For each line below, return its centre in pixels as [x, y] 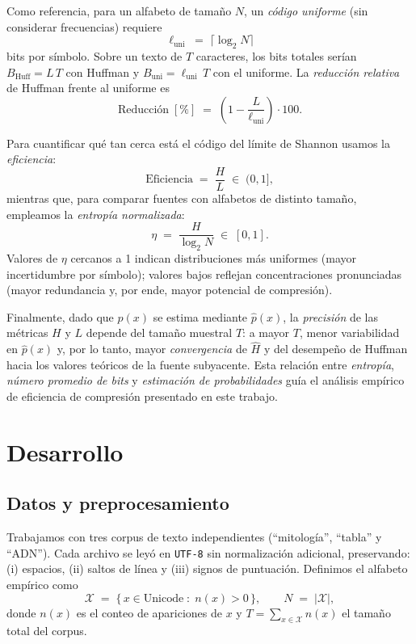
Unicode [164, 598]
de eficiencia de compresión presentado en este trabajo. [142, 396]
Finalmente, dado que [60, 316]
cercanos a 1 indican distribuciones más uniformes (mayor [214, 258]
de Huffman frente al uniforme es [88, 88]
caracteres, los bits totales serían [276, 55]
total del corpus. [47, 631]
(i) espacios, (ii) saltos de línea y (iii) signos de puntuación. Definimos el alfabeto [207, 568]
